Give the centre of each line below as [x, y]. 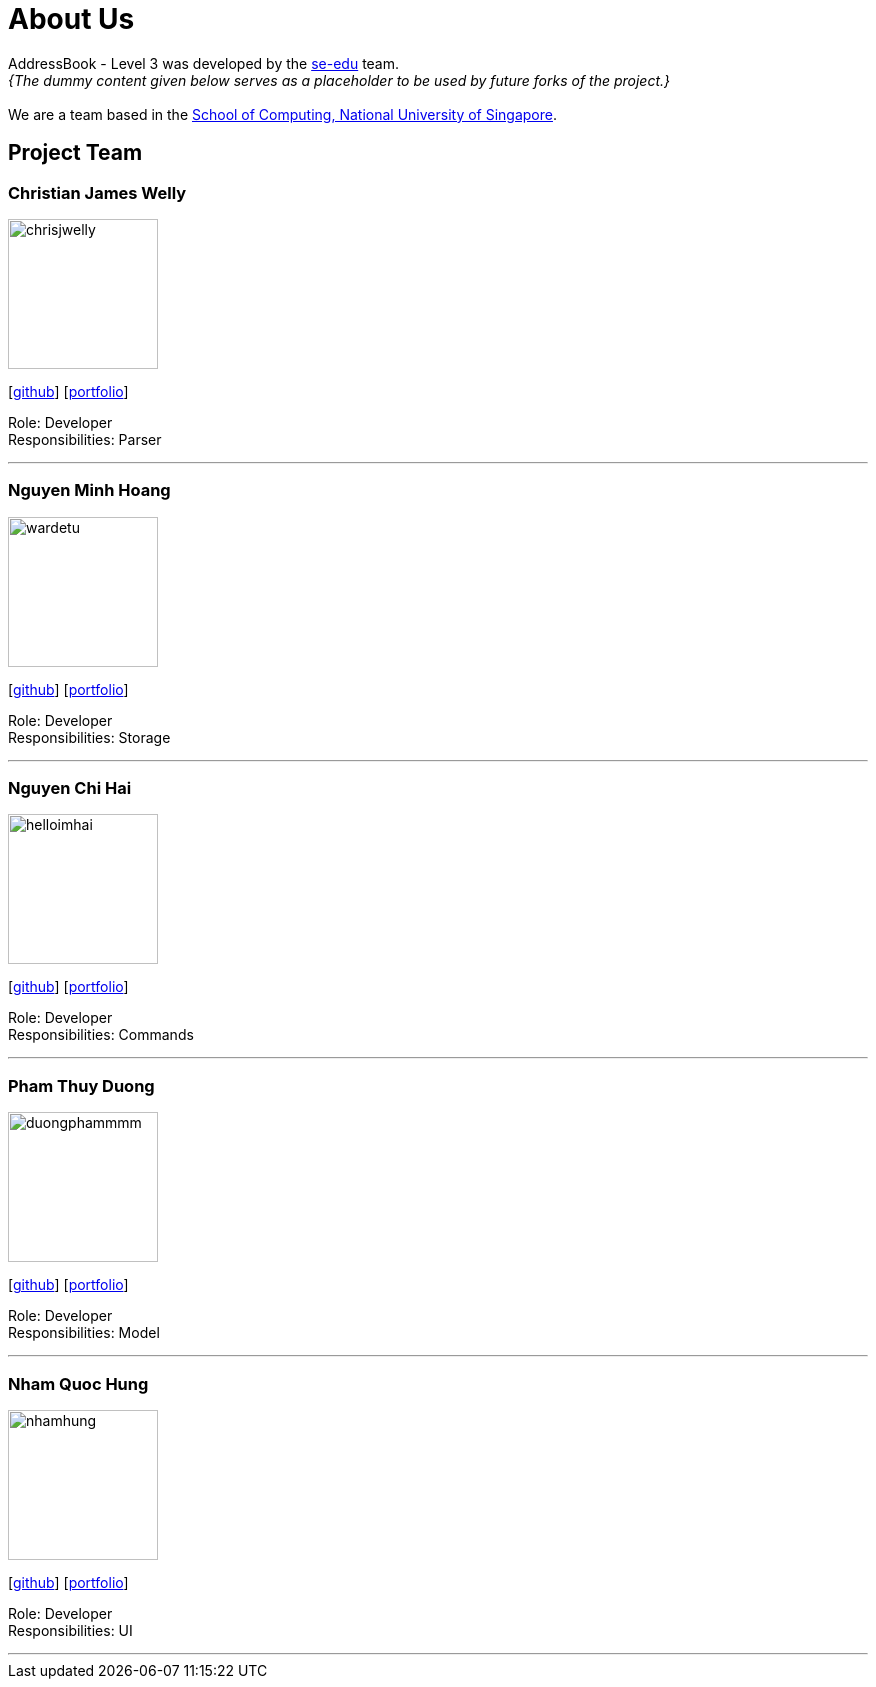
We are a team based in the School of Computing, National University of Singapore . [283, 114]
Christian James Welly [97, 192]
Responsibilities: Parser [85, 439]
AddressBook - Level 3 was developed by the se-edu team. [204, 63]
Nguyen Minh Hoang [89, 490]
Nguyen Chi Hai [70, 788]
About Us [71, 19]
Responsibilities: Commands [101, 1035]
